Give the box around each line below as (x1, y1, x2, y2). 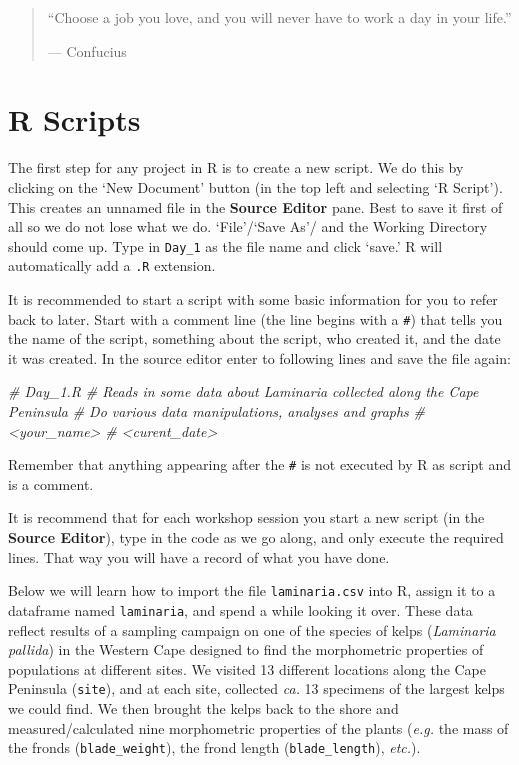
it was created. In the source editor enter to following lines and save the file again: (8, 347, 511, 368)
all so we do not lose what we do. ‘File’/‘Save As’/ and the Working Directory (8, 216, 488, 237)
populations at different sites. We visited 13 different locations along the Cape (8, 658, 487, 679)
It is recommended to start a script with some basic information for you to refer (8, 289, 498, 309)
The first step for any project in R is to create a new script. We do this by (8, 157, 464, 178)
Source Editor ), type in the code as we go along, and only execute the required (8, 527, 504, 548)
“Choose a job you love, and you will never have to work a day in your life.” (47, 7, 512, 27)
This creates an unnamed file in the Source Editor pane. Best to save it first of (8, 196, 503, 217)
